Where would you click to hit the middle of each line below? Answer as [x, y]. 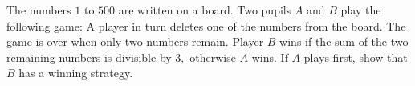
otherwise [213, 57]
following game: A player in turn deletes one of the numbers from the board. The [206, 25]
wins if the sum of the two [344, 41]
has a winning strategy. [76, 73]
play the [361, 10]
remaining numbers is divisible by [89, 57]
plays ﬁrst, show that [356, 57]
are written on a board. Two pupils [205, 10]
